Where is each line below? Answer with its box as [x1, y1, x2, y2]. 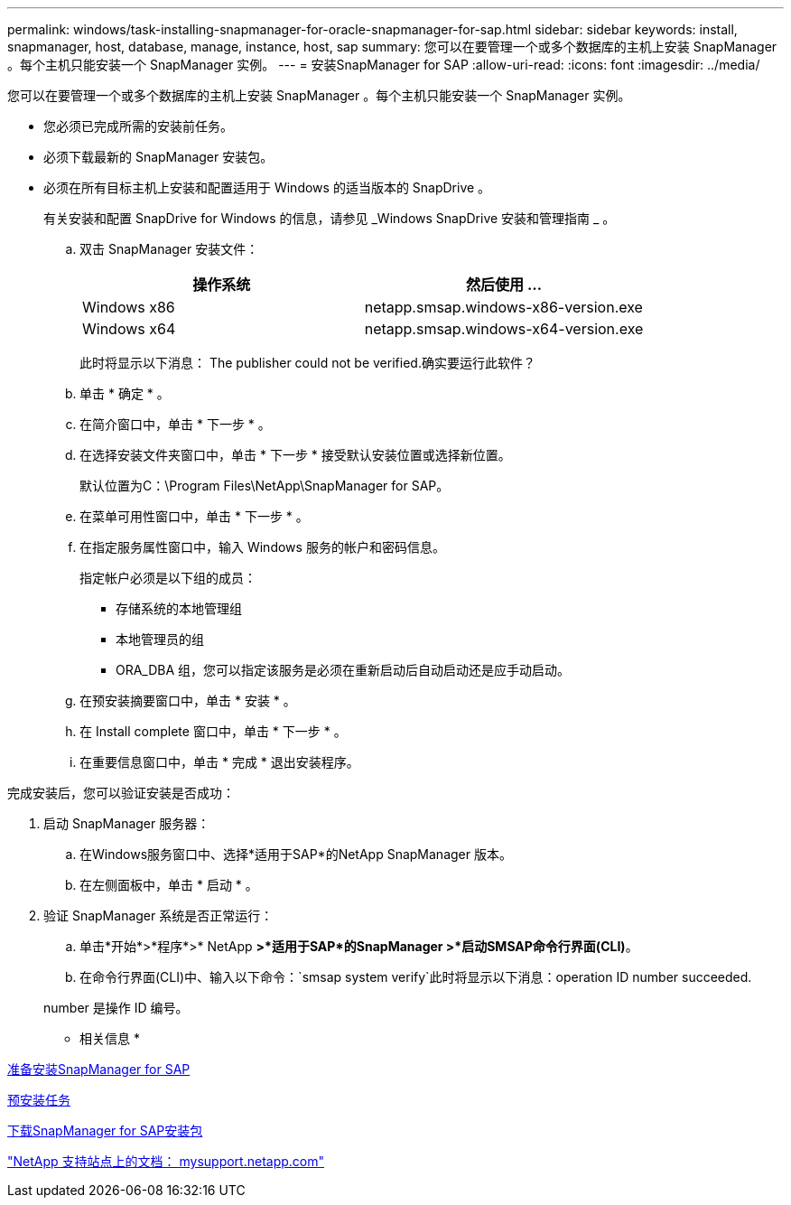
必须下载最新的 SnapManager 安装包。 [43, 149, 274, 164]
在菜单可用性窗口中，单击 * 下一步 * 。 [79, 509, 309, 524]
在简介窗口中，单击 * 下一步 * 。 [79, 416, 271, 432]
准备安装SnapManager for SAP [7, 1061, 191, 1077]
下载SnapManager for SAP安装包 [7, 1123, 203, 1138]
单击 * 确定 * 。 [79, 386, 170, 401]
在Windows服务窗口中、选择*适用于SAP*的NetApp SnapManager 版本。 [79, 846, 512, 862]
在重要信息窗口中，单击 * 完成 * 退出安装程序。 [79, 754, 359, 770]
